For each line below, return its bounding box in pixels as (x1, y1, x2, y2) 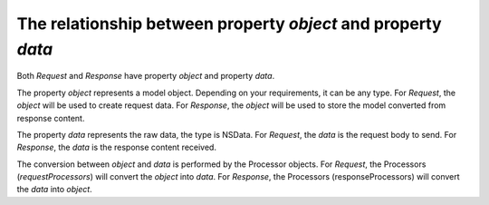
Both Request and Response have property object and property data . (16, 71, 275, 82)
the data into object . (16, 184, 92, 195)
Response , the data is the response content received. (16, 142, 217, 153)
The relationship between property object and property (16, 14, 443, 34)
